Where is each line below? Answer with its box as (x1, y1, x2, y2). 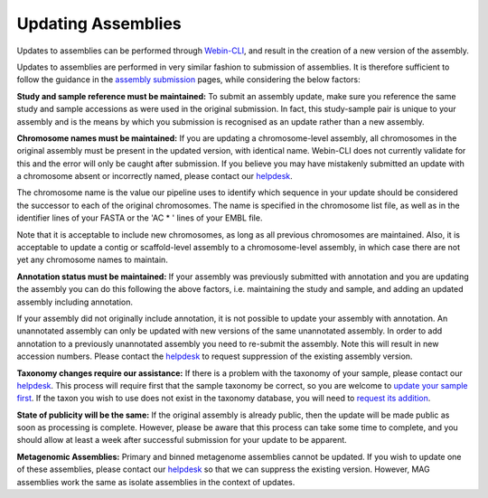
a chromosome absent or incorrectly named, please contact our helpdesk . (16, 171, 293, 182)
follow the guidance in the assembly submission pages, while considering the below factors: (16, 74, 361, 85)
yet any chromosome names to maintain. (16, 254, 169, 266)
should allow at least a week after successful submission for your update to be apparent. (16, 435, 347, 446)
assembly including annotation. (16, 296, 133, 307)
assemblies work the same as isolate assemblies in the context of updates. (16, 476, 296, 487)
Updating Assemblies (16, 14, 183, 33)
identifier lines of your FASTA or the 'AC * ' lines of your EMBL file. (16, 212, 263, 223)
